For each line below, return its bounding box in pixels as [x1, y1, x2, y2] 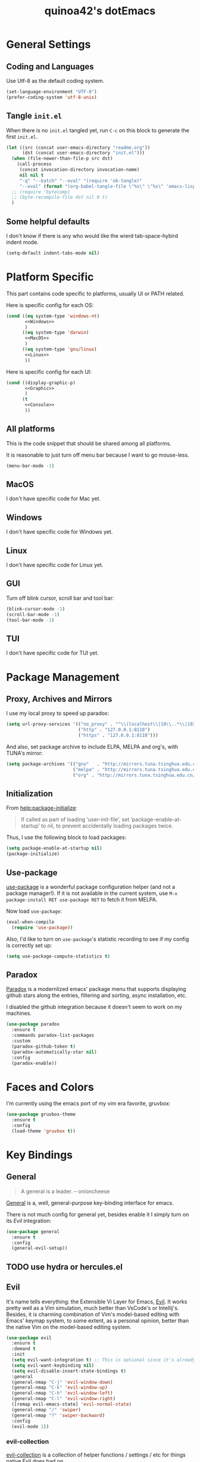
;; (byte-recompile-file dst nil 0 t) [11, 194, 108, 200]
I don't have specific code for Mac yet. [6, 495, 101, 502]
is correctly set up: [6, 941, 52, 949]
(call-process [17, 161, 52, 168]
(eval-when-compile [6, 919, 55, 925]
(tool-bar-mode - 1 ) [6, 617, 55, 623]
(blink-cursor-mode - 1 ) [6, 606, 65, 612]
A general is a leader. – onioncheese [20, 1188, 110, 1195]
